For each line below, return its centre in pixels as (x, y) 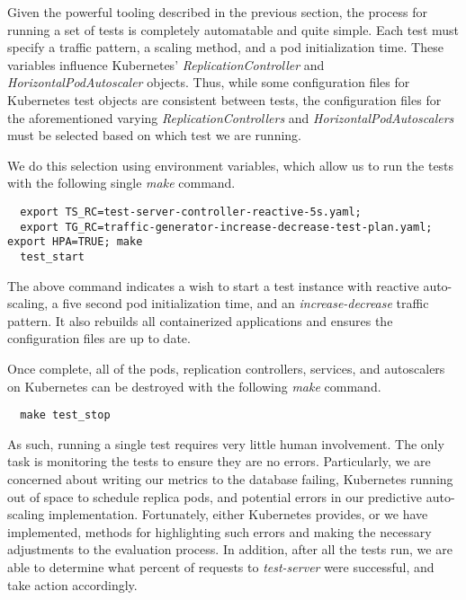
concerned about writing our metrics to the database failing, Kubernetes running (230, 478)
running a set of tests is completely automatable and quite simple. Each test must (233, 29)
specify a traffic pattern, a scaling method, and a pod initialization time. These (225, 47)
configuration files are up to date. (99, 338)
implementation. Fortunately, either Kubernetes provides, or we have (238, 514)
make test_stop (65, 415)
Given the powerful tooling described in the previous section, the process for (217, 12)
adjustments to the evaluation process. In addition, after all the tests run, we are (230, 549)
